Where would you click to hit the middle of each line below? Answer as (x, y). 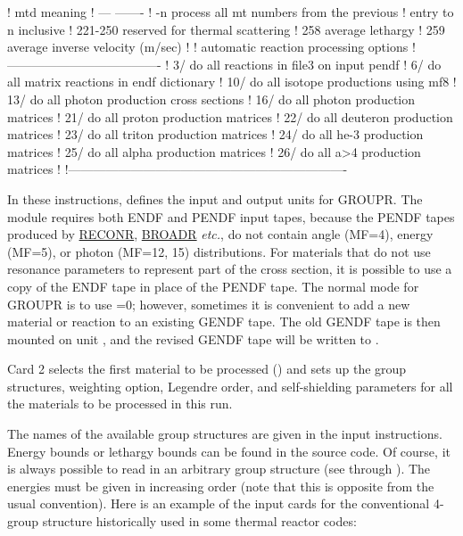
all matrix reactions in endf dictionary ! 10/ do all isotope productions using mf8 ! (232, 82)
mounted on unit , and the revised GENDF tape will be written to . (193, 338)
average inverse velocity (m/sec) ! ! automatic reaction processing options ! (211, 47)
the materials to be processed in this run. (120, 404)
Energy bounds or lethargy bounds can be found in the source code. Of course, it (229, 451)
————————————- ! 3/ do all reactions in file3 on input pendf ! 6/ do (224, 64)
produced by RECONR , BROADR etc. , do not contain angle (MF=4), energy (220, 234)
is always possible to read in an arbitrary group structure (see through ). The (219, 469)
